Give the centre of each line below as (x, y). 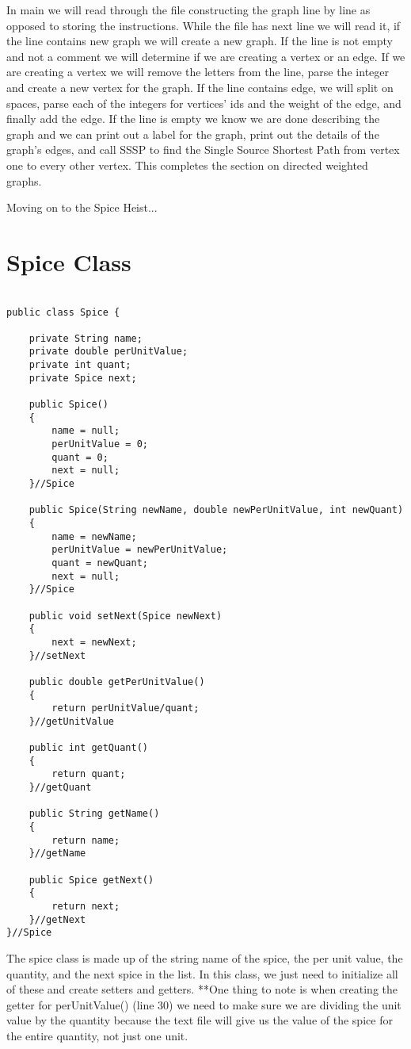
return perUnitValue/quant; (126, 708)
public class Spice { (63, 312)
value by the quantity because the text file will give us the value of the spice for (200, 1020)
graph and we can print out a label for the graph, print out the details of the (193, 134)
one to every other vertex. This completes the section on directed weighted (187, 165)
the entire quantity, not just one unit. (97, 1035)
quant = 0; (80, 457)
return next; (86, 907)
